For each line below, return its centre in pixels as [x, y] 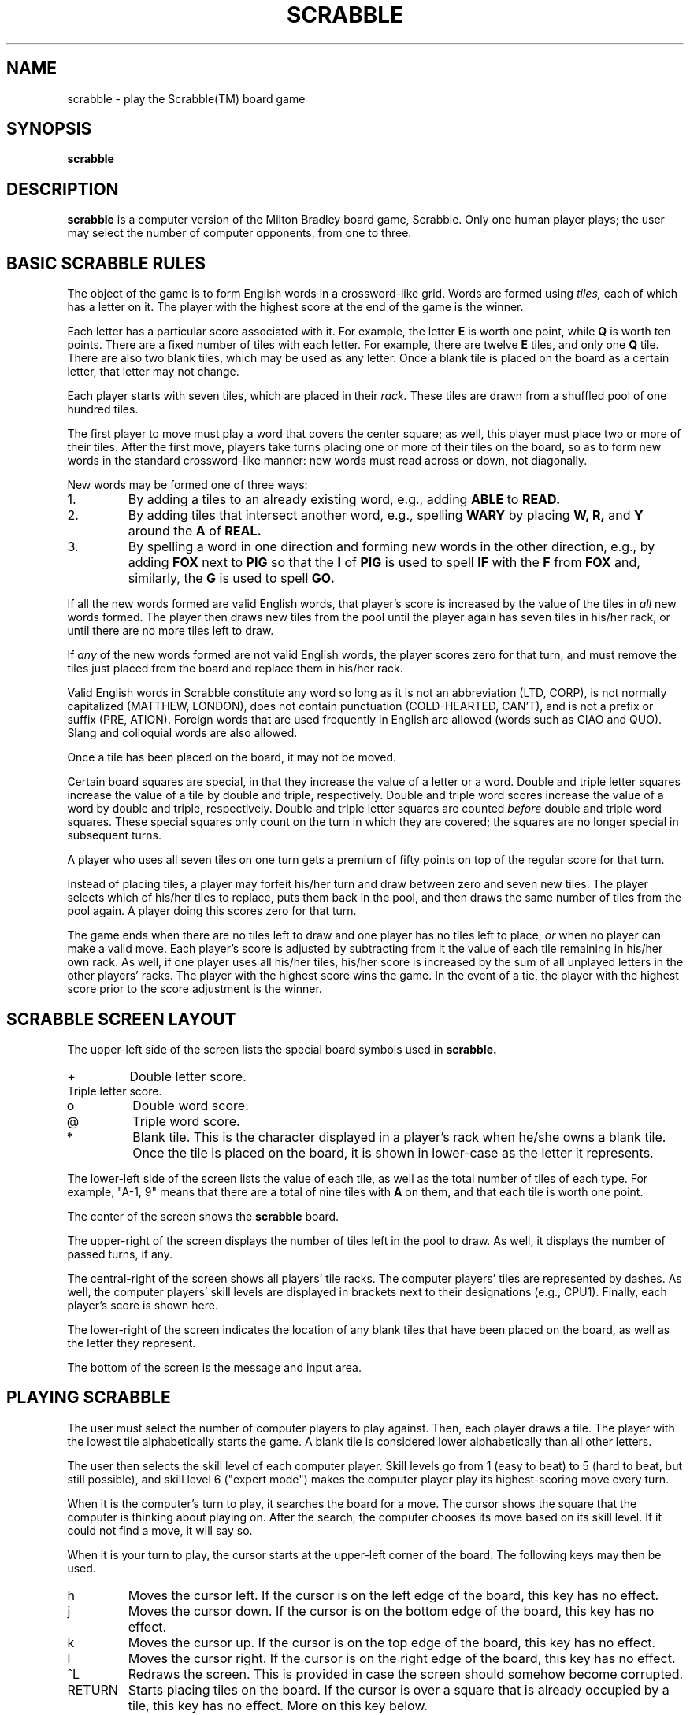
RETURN [93, 1689]
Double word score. [191, 1105]
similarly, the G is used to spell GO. [231, 578]
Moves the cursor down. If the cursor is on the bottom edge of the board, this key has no [391, 1611]
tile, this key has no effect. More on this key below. [278, 1705]
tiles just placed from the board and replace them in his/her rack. [235, 669]
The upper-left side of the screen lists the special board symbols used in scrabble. [282, 1049]
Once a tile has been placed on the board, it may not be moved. [232, 757]
